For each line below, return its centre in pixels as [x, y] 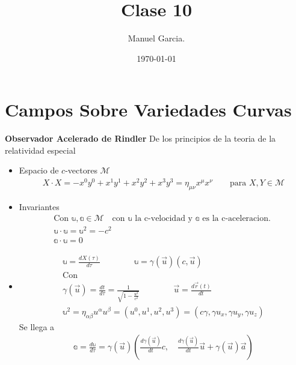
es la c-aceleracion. [236, 218]
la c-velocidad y [164, 218]
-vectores [81, 170]
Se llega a [37, 326]
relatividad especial [40, 150]
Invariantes [39, 206]
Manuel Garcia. [156, 38]
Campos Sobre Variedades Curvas [148, 110]
